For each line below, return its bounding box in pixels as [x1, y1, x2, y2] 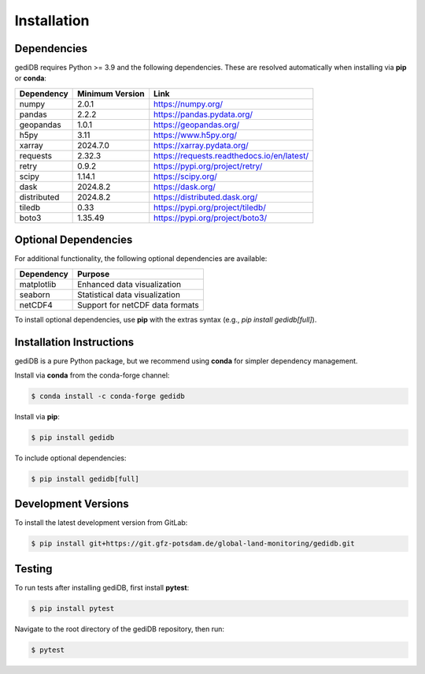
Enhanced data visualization [77, 278, 181, 289]
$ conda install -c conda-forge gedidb [31, 392, 185, 401]
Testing [14, 562, 53, 575]
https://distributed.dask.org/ [153, 192, 258, 203]
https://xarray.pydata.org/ [153, 140, 249, 151]
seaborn [19, 289, 50, 300]
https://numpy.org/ [153, 99, 224, 110]
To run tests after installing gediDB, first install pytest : [14, 583, 190, 592]
